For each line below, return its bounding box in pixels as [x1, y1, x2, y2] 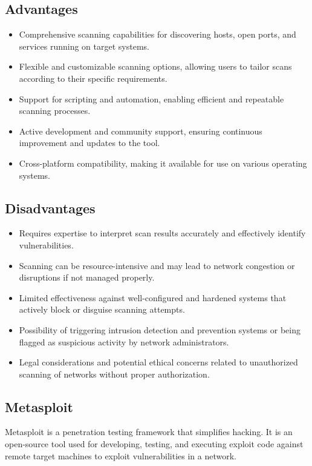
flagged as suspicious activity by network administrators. [19, 335, 229, 348]
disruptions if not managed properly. [19, 271, 155, 284]
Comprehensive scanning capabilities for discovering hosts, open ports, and [19, 28, 296, 41]
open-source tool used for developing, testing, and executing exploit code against [5, 438, 304, 450]
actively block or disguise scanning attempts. [19, 303, 185, 316]
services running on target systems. [19, 39, 149, 52]
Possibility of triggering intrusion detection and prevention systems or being [19, 323, 301, 336]
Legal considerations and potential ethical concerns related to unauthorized [19, 356, 298, 368]
